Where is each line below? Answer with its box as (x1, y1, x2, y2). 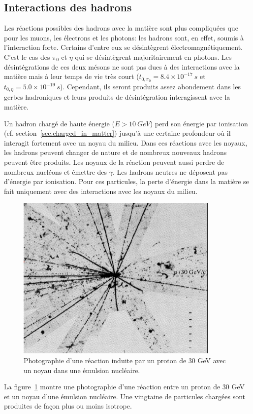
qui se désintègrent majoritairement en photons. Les (75, 51, 232, 62)
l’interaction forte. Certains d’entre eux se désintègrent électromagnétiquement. (4, 42, 243, 52)
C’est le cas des (4, 51, 50, 62)
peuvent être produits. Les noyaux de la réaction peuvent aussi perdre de (4, 157, 224, 167)
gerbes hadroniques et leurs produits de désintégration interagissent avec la (4, 92, 230, 102)
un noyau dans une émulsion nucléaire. (24, 365, 140, 375)
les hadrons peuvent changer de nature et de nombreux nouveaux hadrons (4, 147, 227, 157)
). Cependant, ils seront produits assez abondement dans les (60, 81, 241, 92)
